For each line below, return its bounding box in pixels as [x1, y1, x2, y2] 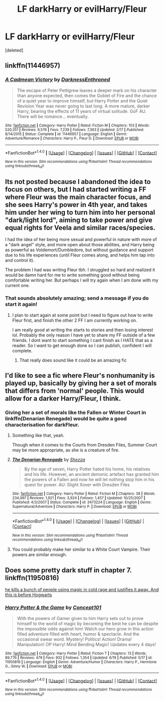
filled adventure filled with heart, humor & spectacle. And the [17, 631, 140, 637]
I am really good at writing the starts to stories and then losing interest [12, 327, 153, 333]
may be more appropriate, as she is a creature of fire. [12, 447, 120, 453]
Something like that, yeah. [12, 433, 65, 439]
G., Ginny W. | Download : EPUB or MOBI [5, 664, 72, 669]
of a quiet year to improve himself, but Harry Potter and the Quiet [17, 98, 148, 104]
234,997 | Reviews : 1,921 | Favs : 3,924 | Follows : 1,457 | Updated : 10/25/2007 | [12, 495, 145, 501]
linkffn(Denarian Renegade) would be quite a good [5, 415, 127, 422]
